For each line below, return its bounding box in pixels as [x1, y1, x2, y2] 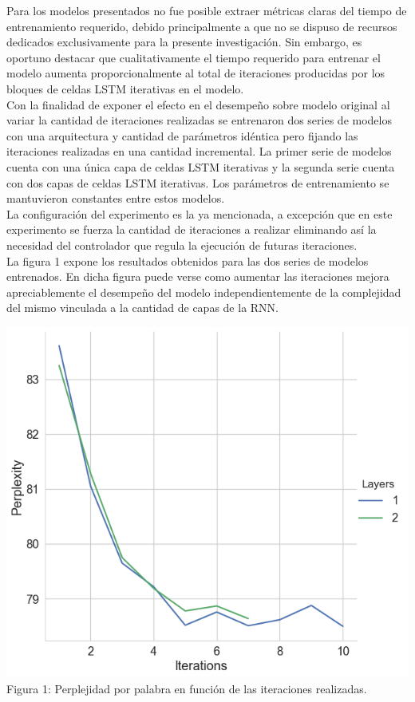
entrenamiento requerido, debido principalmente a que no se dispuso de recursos [6, 18, 397, 34]
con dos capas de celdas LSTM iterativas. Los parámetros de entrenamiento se [6, 174, 389, 191]
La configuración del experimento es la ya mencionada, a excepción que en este [6, 205, 393, 222]
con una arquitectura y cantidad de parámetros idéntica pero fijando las [6, 127, 358, 144]
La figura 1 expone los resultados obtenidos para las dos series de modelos [6, 252, 369, 269]
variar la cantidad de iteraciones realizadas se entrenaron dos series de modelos [6, 112, 392, 128]
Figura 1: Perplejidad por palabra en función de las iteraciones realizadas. [6, 680, 367, 696]
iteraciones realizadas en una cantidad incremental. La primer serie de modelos [6, 143, 392, 160]
